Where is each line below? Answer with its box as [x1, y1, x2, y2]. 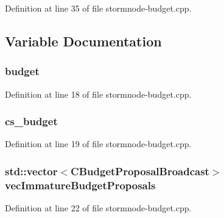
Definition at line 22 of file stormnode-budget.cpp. [5, 202, 192, 214]
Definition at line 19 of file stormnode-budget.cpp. [5, 137, 192, 150]
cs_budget [5, 114, 58, 129]
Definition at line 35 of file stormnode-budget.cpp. [5, 2, 192, 14]
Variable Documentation [5, 31, 162, 50]
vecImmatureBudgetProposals [5, 177, 156, 192]
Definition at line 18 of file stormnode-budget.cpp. [5, 87, 192, 100]
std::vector [5, 163, 58, 178]
